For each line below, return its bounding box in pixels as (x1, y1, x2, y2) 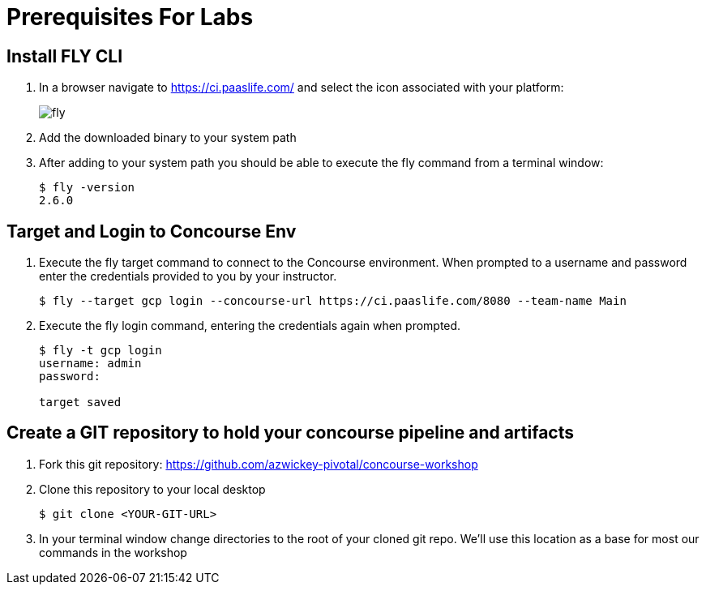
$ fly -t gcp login (39, 344, 162, 358)
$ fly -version (39, 181, 135, 195)
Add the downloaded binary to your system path (39, 131, 297, 145)
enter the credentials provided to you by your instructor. (39, 269, 337, 284)
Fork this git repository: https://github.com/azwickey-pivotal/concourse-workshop (39, 456, 478, 471)
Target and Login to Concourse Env (6, 221, 297, 242)
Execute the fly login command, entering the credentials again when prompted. (39, 319, 461, 333)
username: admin (39, 357, 142, 370)
